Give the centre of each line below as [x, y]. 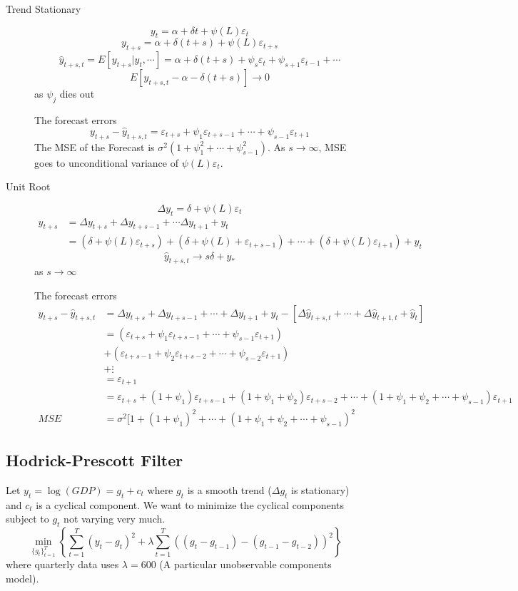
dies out [77, 94]
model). [22, 578]
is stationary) [320, 490]
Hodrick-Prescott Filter [95, 460]
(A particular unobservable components [245, 564]
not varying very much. [115, 519]
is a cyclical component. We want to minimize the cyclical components [190, 504]
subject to [27, 519]
